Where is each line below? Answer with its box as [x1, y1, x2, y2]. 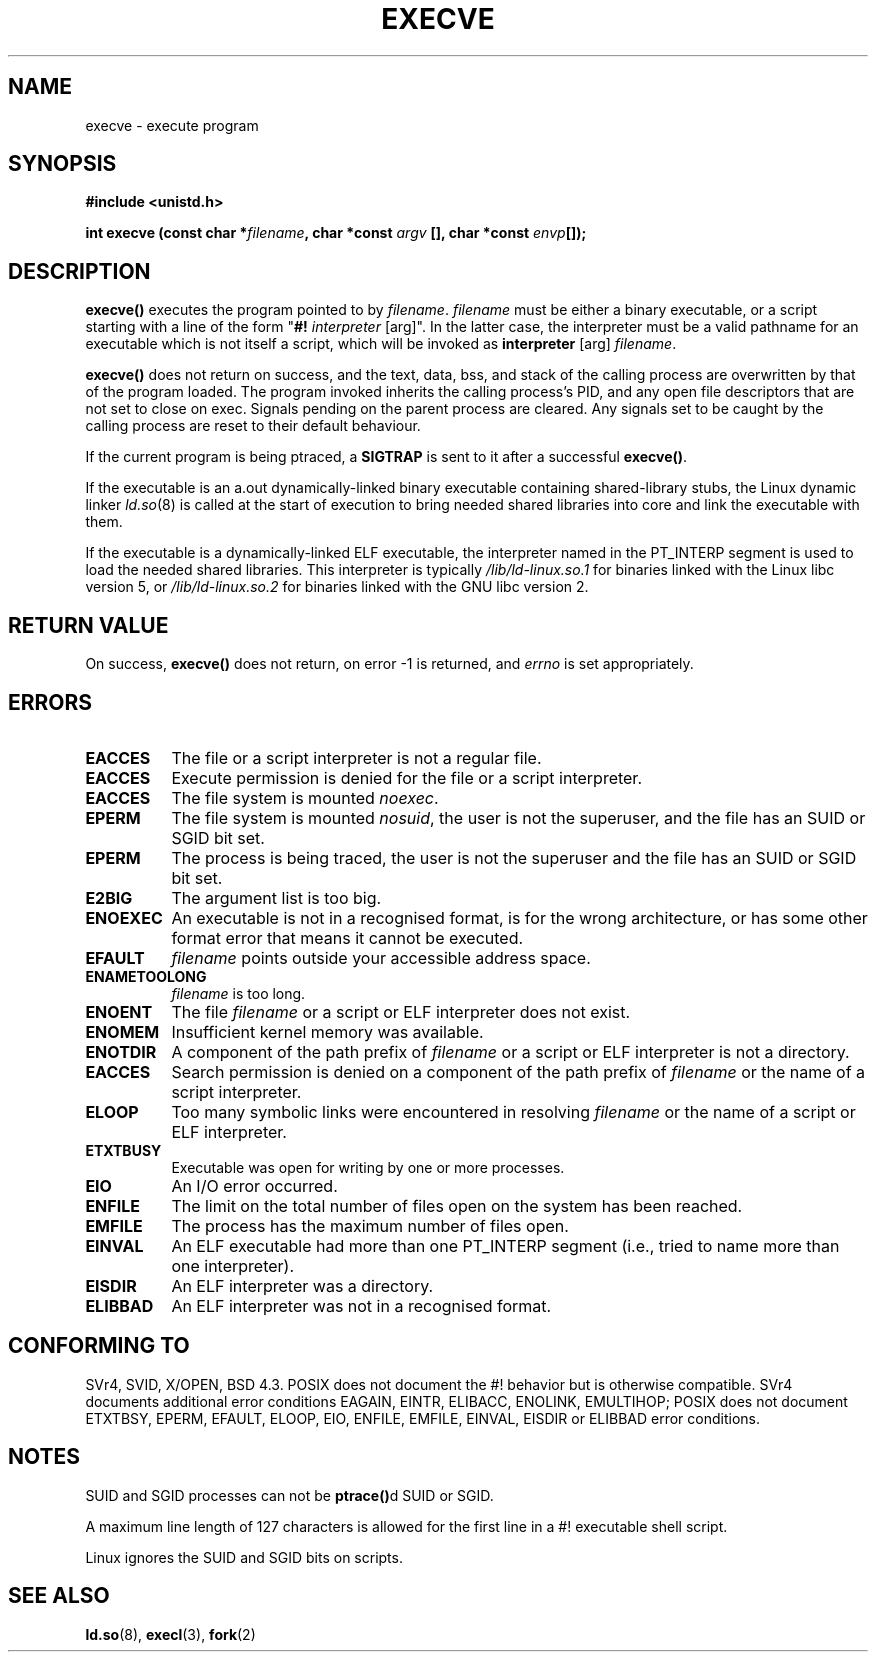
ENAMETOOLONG [85, 967, 207, 985]
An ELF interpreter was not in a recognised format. [171, 1295, 552, 1316]
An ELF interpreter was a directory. [171, 1275, 434, 1296]
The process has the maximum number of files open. [171, 1215, 569, 1236]
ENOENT [85, 1001, 153, 1022]
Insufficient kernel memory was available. [171, 1021, 484, 1042]
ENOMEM [85, 1021, 160, 1042]
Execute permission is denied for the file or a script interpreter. [171, 767, 642, 788]
